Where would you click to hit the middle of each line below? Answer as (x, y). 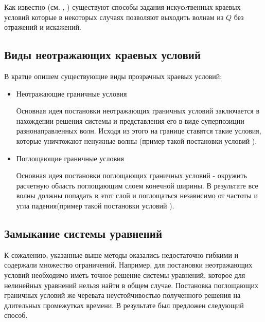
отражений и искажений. (43, 27)
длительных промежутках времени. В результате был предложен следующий (124, 305)
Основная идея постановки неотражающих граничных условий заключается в (138, 111)
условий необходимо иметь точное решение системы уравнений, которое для (125, 274)
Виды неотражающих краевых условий (103, 55)
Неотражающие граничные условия (72, 93)
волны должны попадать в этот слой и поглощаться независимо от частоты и (137, 195)
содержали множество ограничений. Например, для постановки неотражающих (128, 265)
